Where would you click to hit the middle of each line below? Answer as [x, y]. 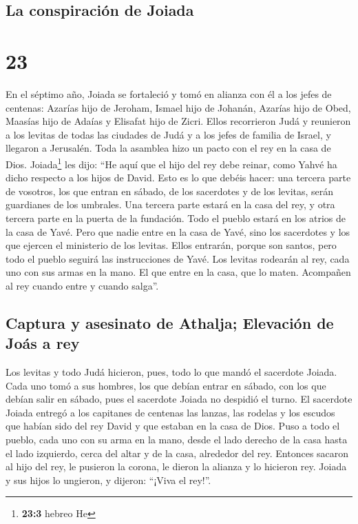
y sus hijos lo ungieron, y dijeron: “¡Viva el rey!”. [108, 480]
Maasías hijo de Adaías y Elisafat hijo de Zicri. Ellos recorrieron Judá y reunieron [178, 121]
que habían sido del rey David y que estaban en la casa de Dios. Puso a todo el [173, 426]
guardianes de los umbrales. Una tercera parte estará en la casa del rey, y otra [170, 204]
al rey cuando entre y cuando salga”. [82, 285]
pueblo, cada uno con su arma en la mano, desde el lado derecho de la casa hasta [177, 440]
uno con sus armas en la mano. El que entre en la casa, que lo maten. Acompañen [178, 272]
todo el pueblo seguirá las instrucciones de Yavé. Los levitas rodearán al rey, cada [178, 258]
